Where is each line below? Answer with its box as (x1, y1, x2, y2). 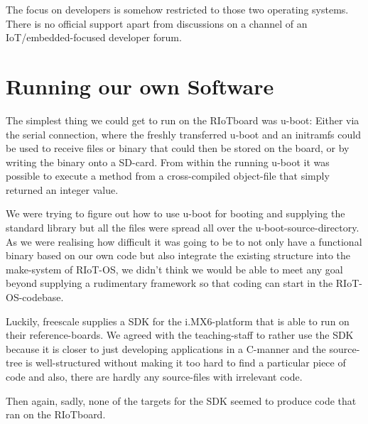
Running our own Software (6, 71, 274, 100)
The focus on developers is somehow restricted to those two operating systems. (6, 2, 349, 16)
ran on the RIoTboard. (6, 407, 106, 422)
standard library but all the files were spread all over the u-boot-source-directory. (6, 220, 359, 235)
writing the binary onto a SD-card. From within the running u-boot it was (6, 154, 330, 169)
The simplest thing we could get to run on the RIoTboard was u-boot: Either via (6, 112, 359, 127)
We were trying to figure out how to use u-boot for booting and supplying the (6, 206, 345, 221)
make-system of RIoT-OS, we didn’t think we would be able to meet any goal (6, 261, 343, 276)
